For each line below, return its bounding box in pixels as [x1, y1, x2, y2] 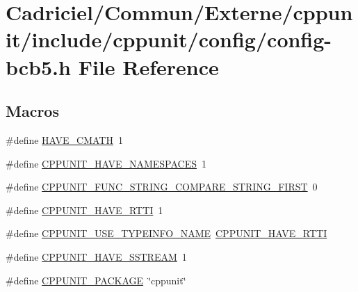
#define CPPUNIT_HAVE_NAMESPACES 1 [6, 156, 206, 170]
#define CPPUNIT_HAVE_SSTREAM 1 [6, 249, 187, 263]
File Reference [78, 52, 219, 81]
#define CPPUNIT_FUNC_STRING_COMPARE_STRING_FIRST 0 [6, 179, 318, 194]
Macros [6, 100, 59, 122]
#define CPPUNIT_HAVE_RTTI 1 [6, 202, 163, 217]
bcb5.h [6, 52, 71, 81]
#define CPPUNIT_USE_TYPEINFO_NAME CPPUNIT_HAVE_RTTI [6, 226, 327, 241]
